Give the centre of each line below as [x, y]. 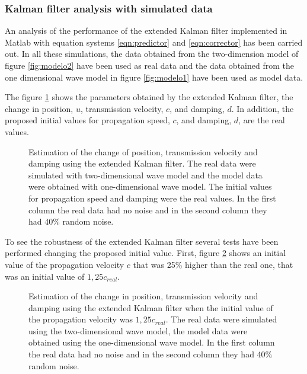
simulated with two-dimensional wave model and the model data [145, 175]
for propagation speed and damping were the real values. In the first [152, 198]
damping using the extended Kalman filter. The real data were [142, 163]
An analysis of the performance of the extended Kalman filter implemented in [146, 31]
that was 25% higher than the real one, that [213, 264]
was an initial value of [45, 276]
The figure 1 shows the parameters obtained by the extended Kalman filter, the [149, 97]
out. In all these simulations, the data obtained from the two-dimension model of [152, 54]
